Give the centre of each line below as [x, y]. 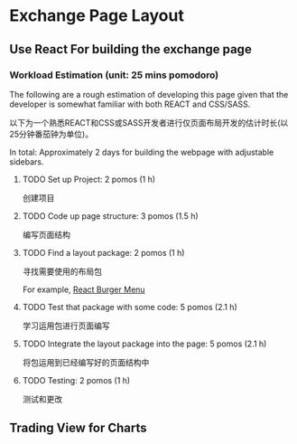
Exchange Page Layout [97, 16]
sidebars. [27, 161]
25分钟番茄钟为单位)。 [51, 134]
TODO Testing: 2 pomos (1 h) [76, 380]
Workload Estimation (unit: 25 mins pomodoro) [114, 75]
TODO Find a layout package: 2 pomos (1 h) [103, 252]
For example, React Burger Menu [84, 289]
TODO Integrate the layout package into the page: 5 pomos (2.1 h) [144, 344]
